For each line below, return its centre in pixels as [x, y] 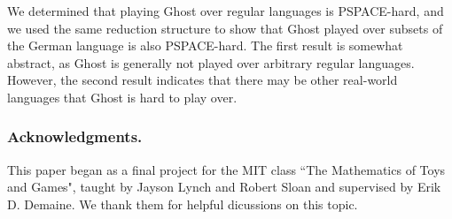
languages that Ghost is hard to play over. [122, 97]
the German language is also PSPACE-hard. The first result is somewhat [205, 45]
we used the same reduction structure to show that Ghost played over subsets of [225, 28]
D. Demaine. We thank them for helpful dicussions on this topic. [183, 204]
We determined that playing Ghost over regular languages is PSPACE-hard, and [226, 11]
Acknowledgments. [75, 136]
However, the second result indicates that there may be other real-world [203, 80]
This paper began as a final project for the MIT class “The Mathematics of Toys [226, 169]
